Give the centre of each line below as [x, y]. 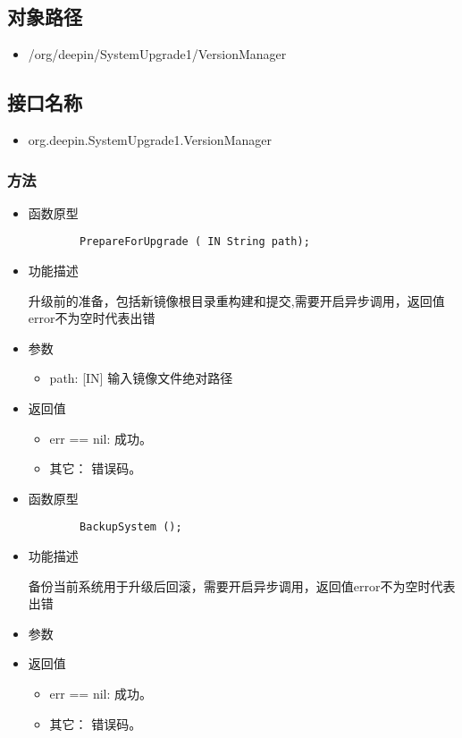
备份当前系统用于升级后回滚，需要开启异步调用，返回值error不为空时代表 [242, 585]
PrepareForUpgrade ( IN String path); [195, 242]
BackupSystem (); [131, 527]
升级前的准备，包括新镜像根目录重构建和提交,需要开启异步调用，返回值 [236, 300]
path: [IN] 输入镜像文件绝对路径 [141, 378]
